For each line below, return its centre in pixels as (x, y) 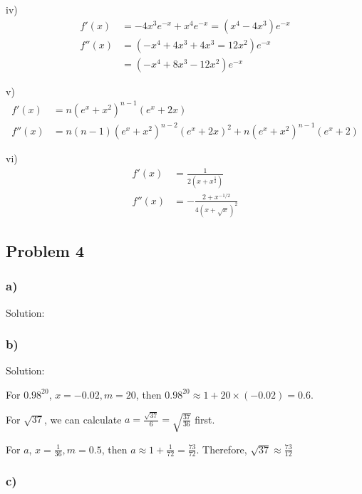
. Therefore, (222, 449)
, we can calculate (83, 419)
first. (205, 419)
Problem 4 (45, 250)
